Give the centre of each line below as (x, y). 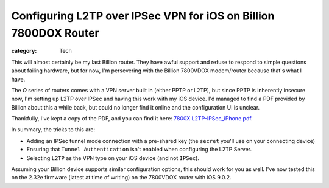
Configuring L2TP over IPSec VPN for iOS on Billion (143, 16)
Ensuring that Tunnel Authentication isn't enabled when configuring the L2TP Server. (139, 150)
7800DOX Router (55, 33)
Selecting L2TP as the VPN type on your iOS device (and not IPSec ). (113, 158)
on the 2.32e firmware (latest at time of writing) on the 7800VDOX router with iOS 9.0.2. (121, 178)
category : (24, 51)
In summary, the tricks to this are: (53, 130)
